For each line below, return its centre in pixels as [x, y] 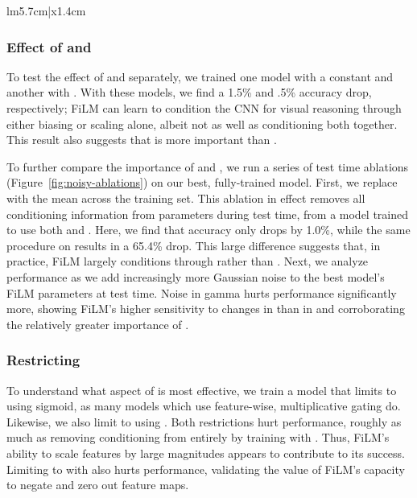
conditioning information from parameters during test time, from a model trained [208, 214]
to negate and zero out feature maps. [98, 485]
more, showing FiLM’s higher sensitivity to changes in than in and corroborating [206, 309]
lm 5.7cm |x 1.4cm [46, 10]
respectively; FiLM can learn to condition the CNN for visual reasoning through [204, 108]
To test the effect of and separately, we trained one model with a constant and [200, 76]
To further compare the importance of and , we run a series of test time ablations [208, 166]
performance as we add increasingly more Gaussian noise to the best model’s [196, 276]
